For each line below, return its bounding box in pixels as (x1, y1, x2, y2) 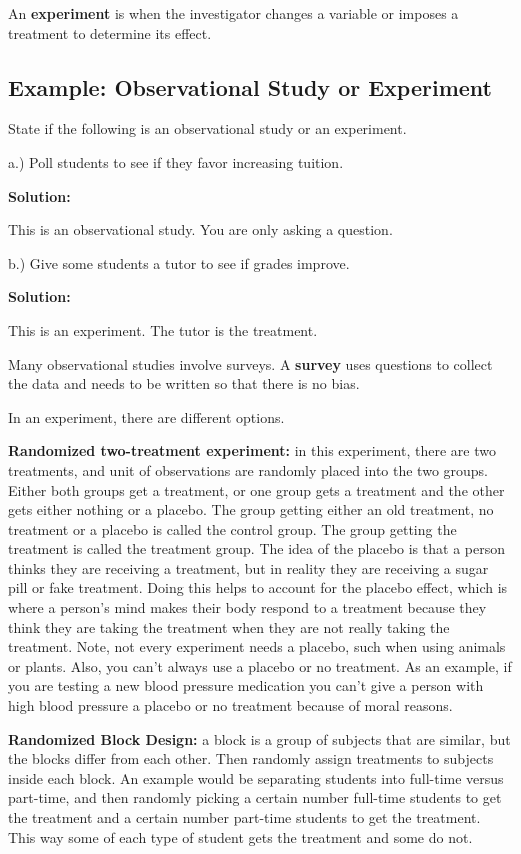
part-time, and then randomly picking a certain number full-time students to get (8, 787, 502, 808)
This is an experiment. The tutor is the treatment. (8, 319, 318, 340)
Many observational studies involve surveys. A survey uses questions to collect (8, 353, 493, 374)
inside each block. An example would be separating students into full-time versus (8, 767, 504, 788)
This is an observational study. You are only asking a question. (8, 219, 393, 240)
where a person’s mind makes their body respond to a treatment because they (8, 597, 487, 618)
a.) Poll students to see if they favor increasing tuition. (8, 151, 344, 172)
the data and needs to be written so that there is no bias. (8, 373, 360, 394)
